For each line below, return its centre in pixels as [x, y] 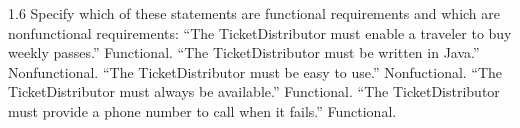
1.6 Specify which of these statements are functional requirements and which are [254, 13]
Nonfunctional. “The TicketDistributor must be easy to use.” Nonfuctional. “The [255, 71]
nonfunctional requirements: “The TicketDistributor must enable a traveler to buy [260, 32]
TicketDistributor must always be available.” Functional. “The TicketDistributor [254, 91]
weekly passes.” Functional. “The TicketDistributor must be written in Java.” [244, 52]
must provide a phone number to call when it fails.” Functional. [202, 110]
